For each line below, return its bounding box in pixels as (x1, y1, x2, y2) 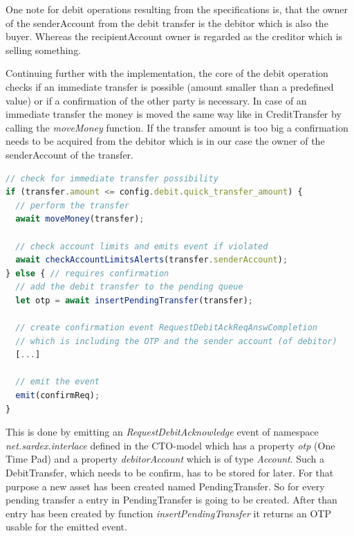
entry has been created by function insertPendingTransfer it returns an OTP (6, 506, 331, 520)
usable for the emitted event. (6, 519, 127, 534)
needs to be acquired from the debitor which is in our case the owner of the (6, 134, 325, 148)
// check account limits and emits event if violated (15, 241, 268, 251)
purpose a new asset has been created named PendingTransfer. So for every (6, 479, 325, 493)
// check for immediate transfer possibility (6, 173, 218, 184)
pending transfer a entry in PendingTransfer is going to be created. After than (6, 492, 337, 507)
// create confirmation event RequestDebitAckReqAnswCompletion (15, 323, 318, 333)
